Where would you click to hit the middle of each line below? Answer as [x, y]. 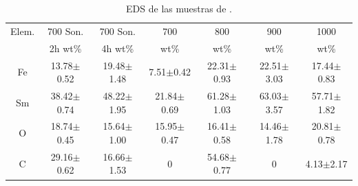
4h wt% [118, 48]
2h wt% [65, 48]
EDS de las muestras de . [179, 8]
